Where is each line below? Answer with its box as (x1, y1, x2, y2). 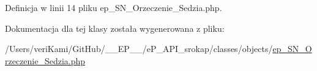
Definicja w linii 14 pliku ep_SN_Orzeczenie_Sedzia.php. (5, 1, 222, 13)
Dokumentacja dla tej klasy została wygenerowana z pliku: (5, 21, 225, 34)
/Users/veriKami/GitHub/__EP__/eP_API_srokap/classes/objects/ (5, 42, 273, 55)
